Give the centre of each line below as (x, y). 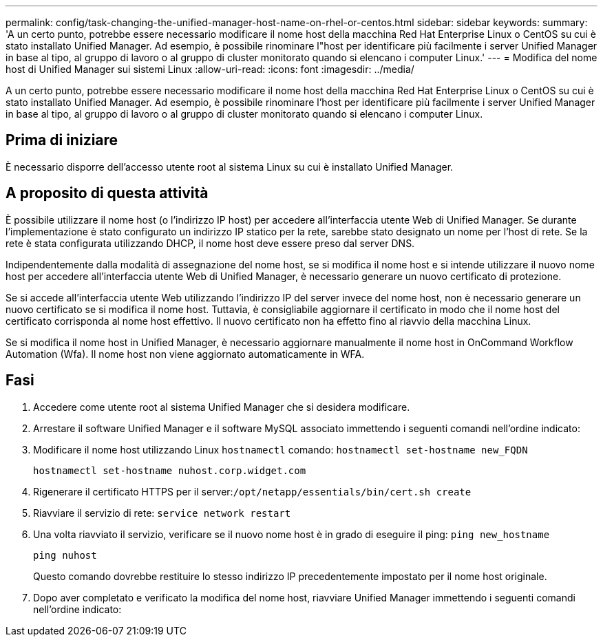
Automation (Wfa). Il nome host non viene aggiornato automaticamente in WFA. (185, 354)
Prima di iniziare (62, 140)
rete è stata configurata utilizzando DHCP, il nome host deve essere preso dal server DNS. (210, 243)
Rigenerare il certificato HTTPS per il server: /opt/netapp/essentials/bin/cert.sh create (252, 491)
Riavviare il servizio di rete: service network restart (162, 513)
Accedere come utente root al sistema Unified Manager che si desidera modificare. (222, 407)
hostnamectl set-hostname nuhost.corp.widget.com (170, 470)
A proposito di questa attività (107, 193)
